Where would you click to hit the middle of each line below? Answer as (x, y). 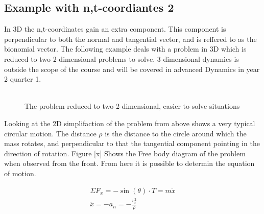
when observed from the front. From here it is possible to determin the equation (129, 163)
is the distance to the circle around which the (176, 133)
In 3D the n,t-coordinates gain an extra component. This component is (115, 29)
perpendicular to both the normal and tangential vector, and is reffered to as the (130, 39)
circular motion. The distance (50, 133)
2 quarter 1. (23, 79)
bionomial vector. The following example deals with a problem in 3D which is (125, 49)
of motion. (20, 173)
